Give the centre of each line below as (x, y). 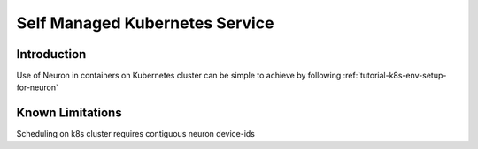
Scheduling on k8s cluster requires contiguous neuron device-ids (136, 134)
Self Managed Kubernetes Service (145, 23)
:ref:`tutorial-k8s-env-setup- (395, 76)
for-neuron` (38, 87)
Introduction (51, 54)
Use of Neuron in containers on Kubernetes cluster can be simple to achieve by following (179, 76)
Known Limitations (69, 113)
